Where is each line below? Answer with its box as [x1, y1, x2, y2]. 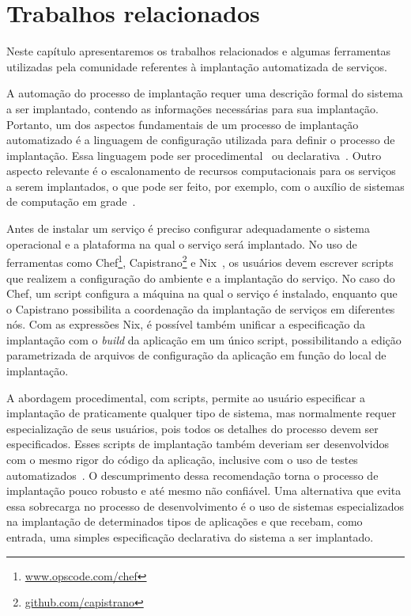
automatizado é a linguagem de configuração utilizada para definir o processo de [6, 131, 395, 148]
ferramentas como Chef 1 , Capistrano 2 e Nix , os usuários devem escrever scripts [6, 252, 394, 270]
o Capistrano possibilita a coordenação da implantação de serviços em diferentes [6, 300, 395, 317]
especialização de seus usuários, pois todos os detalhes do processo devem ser [6, 420, 379, 436]
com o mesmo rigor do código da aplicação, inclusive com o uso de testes [6, 451, 358, 468]
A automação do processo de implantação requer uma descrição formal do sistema [6, 85, 403, 101]
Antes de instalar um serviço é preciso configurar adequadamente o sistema [6, 220, 370, 237]
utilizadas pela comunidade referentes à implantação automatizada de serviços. [6, 58, 387, 74]
